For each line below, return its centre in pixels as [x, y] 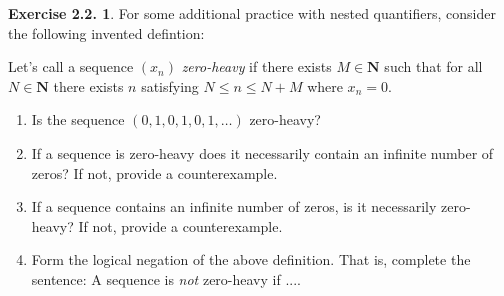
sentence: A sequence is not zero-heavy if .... [166, 278]
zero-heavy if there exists [256, 66]
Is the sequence [78, 119]
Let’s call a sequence [71, 66]
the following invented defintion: [106, 32]
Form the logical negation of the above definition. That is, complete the [251, 259]
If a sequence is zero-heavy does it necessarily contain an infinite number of [262, 152]
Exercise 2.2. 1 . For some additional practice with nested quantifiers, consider [252, 13]
